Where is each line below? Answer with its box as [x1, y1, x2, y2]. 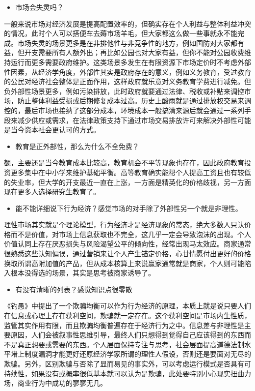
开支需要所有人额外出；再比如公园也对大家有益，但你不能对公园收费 [24, 47, 244, 58]
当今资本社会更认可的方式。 [10, 124, 100, 135]
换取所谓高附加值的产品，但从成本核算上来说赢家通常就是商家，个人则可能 [4, 258, 244, 268]
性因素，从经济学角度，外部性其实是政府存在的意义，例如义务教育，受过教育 [4, 66, 251, 77]
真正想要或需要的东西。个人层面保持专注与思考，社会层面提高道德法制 [17, 339, 244, 349]
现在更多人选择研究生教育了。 [4, 186, 100, 197]
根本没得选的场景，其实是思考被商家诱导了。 [10, 268, 155, 278]
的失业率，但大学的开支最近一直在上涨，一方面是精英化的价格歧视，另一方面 [4, 177, 251, 187]
